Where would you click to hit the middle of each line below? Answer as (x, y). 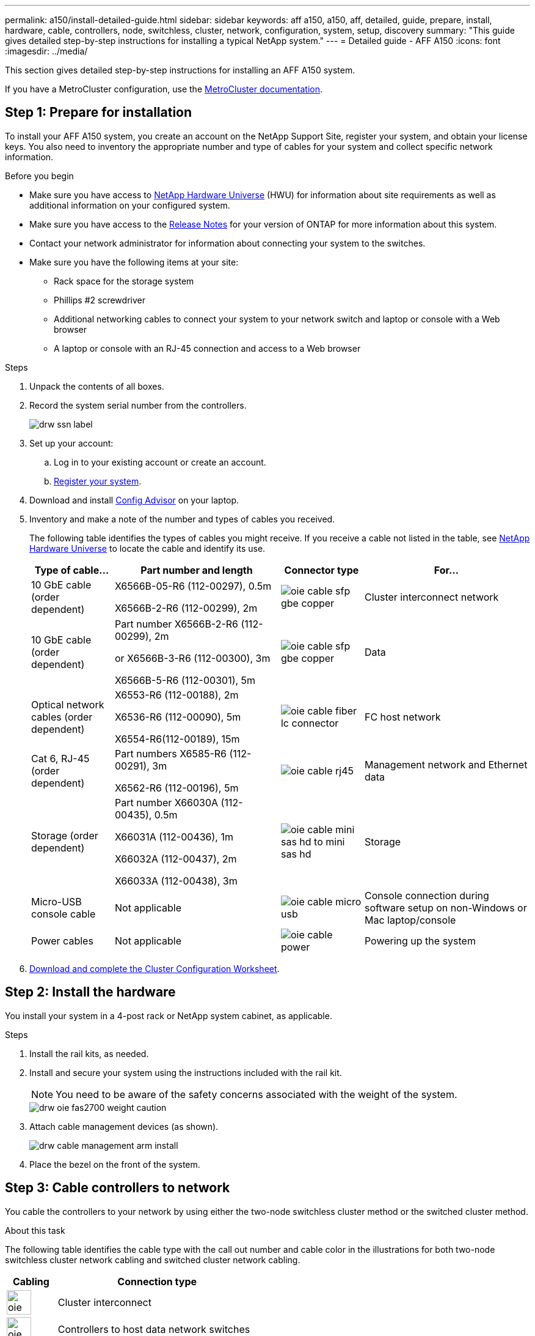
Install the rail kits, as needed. (89, 1053)
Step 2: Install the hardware (90, 992)
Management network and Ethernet (446, 764)
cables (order (62, 717)
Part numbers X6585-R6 (170, 753)
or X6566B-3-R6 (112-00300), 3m (192, 658)
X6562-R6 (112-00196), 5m (177, 788)
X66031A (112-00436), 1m (174, 837)
